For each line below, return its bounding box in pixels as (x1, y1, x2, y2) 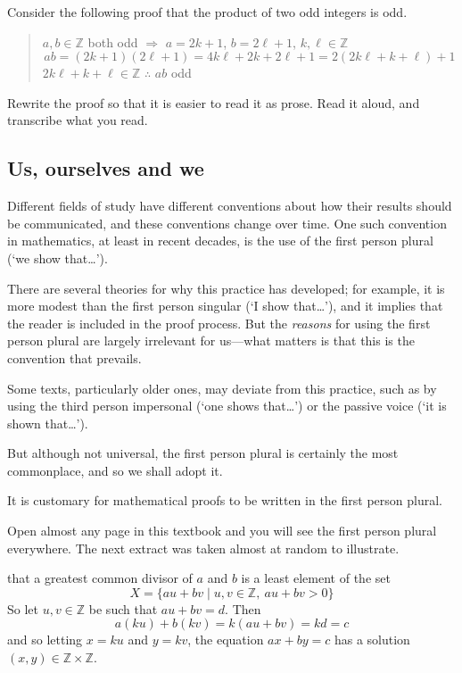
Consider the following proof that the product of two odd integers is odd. (7, 3, 408, 21)
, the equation (187, 630, 264, 649)
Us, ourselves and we (7, 154, 204, 182)
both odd (87, 32, 138, 51)
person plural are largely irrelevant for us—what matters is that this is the (7, 331, 415, 350)
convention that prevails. (7, 348, 142, 367)
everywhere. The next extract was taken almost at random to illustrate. (7, 538, 400, 557)
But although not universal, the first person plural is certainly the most (7, 444, 399, 462)
